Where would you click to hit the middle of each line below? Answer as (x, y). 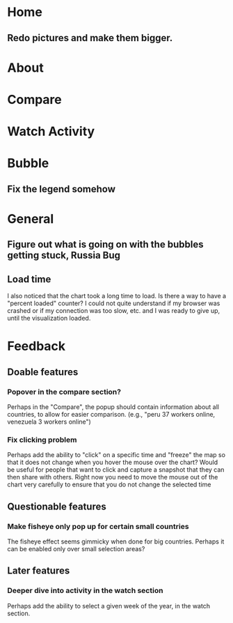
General (31, 218)
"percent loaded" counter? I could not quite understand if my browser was (114, 303)
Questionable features (57, 506)
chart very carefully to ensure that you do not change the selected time (109, 484)
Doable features (43, 372)
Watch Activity (51, 131)
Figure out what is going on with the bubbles (105, 245)
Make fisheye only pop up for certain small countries (98, 526)
